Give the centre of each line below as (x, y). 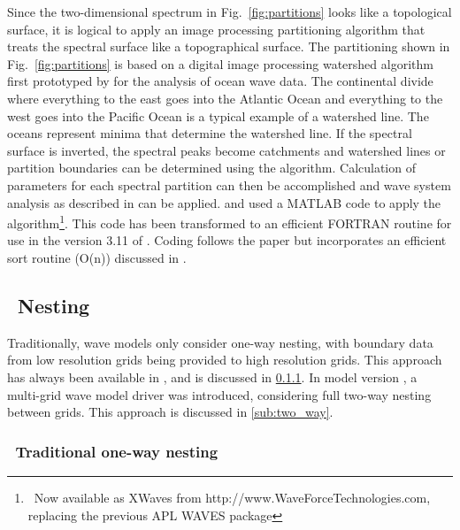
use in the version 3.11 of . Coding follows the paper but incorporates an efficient (227, 240)
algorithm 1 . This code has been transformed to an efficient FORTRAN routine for (230, 222)
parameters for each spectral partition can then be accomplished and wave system (229, 184)
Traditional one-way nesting (117, 451)
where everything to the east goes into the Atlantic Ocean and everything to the (225, 98)
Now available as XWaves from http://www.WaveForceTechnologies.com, (232, 497)
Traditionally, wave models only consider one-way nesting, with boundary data (220, 342)
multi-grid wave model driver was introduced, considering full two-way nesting (219, 394)
